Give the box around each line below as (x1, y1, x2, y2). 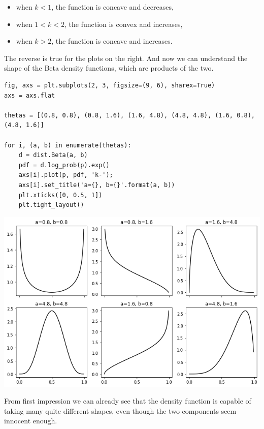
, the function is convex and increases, (64, 18, 183, 29)
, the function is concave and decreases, (51, 2, 174, 12)
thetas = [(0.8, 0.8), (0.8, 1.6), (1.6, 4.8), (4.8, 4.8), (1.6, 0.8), (4, 111, 255, 119)
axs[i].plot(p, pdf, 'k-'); (18, 171, 113, 179)
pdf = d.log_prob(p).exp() (18, 161, 110, 169)
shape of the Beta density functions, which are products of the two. (4, 63, 214, 73)
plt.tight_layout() (18, 201, 84, 209)
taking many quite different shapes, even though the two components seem (4, 405, 237, 416)
